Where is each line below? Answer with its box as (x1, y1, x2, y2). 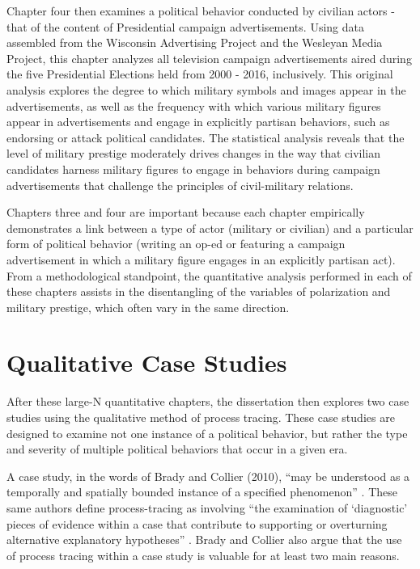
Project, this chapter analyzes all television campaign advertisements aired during (6, 49, 412, 66)
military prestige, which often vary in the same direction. (6, 298, 290, 315)
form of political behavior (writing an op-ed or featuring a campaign (6, 235, 346, 252)
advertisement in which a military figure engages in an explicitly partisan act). (6, 251, 396, 268)
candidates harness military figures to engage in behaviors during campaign (6, 160, 380, 177)
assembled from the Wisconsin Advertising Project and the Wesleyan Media (6, 34, 383, 51)
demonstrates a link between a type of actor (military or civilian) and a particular (6, 219, 414, 236)
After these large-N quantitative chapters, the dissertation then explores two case (6, 393, 409, 410)
